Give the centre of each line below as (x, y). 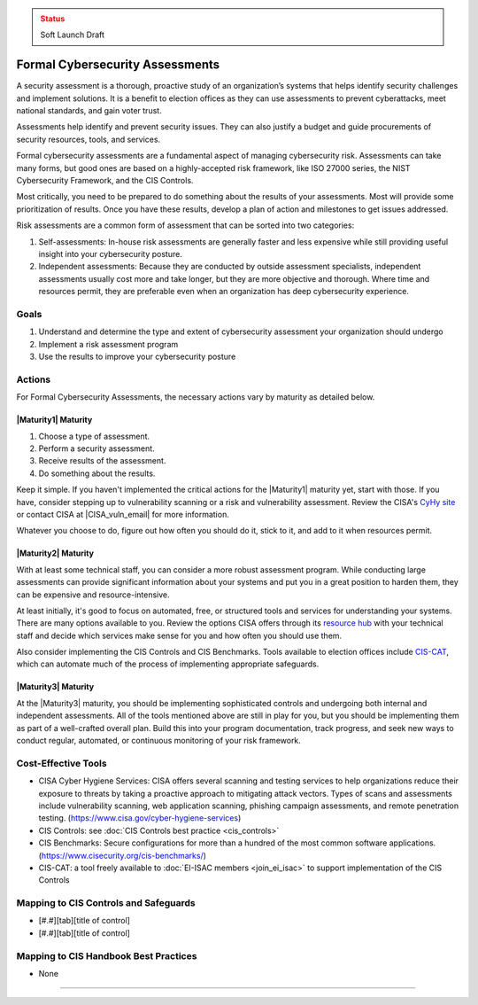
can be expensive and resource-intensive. (93, 595)
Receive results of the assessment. (102, 461)
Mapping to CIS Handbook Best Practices (107, 955)
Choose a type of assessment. (94, 436)
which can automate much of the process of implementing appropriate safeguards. (168, 664)
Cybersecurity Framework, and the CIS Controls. (105, 181)
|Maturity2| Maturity (55, 553)
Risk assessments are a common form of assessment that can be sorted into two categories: (185, 225)
